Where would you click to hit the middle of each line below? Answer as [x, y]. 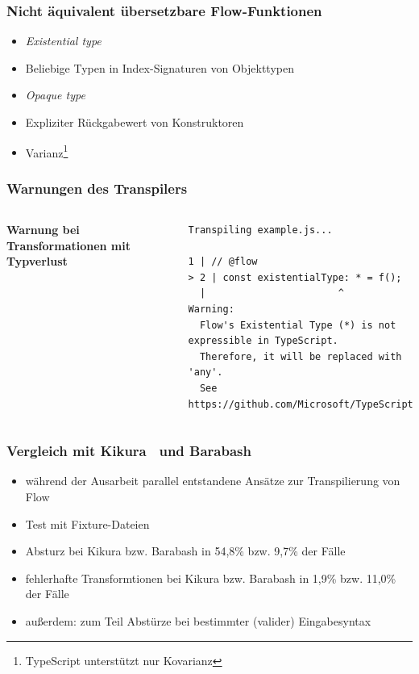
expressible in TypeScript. [263, 341]
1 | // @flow [223, 262]
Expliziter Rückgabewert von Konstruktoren [135, 122]
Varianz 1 [47, 151]
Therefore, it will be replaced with [301, 356]
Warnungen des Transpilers [97, 188]
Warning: [211, 310]
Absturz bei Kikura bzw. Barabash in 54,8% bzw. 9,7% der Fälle [185, 551]
